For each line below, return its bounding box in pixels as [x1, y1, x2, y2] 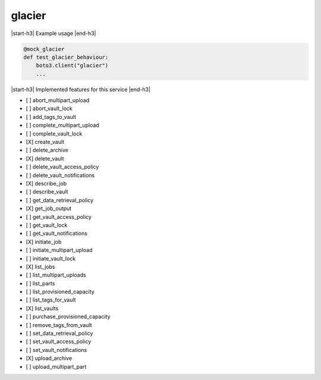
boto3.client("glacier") [36, 62, 109, 69]
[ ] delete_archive [26, 146, 68, 154]
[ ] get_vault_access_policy [26, 213, 92, 220]
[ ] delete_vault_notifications [26, 171, 95, 178]
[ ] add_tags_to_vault [26, 113, 77, 120]
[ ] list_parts [26, 279, 55, 287]
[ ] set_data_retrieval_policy [26, 330, 93, 337]
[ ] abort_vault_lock [26, 105, 73, 112]
